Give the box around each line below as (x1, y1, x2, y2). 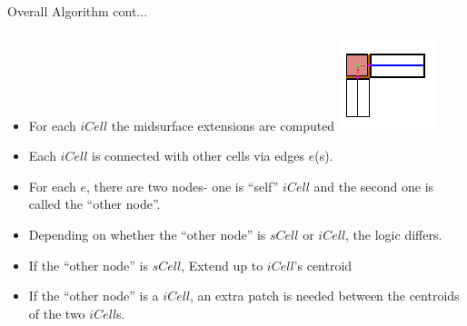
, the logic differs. (345, 224, 442, 243)
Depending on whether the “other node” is (28, 224, 266, 243)
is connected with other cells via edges (92, 146, 304, 165)
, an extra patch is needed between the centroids (190, 286, 460, 305)
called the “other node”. (28, 194, 161, 213)
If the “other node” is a (28, 286, 159, 305)
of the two (28, 303, 85, 322)
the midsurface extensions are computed (111, 115, 335, 134)
